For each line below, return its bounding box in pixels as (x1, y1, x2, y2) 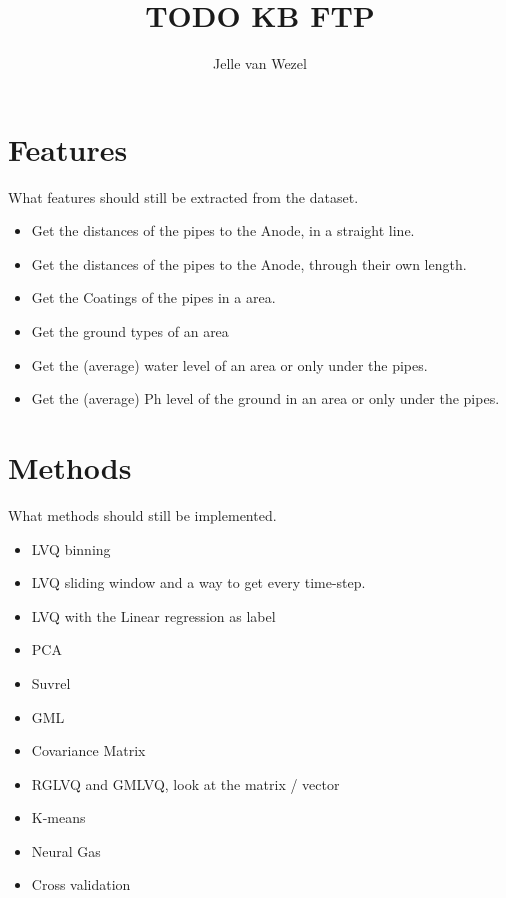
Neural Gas (31, 840, 101, 861)
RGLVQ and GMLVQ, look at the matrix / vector (31, 773, 340, 794)
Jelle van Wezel (213, 53, 307, 74)
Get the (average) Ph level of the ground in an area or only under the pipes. (31, 388, 500, 409)
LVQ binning (31, 538, 111, 559)
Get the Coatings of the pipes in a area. (31, 287, 276, 308)
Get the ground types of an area (31, 321, 229, 342)
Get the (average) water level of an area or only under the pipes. (31, 354, 428, 375)
